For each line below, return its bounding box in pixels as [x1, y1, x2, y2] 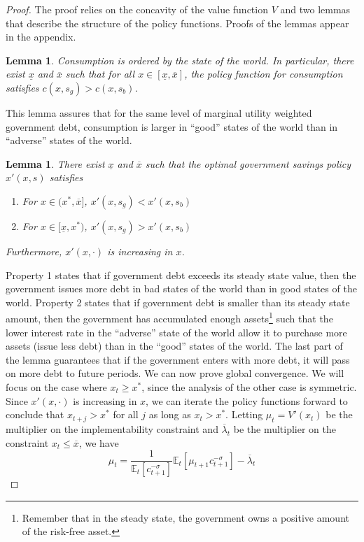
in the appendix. [6, 29, 76, 44]
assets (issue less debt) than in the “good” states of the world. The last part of [6, 338, 343, 353]
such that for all [65, 66, 135, 81]
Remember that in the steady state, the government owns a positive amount [22, 510, 349, 525]
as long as [148, 407, 191, 422]
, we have [78, 435, 119, 450]
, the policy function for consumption [184, 66, 343, 81]
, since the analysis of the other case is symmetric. [141, 379, 357, 394]
